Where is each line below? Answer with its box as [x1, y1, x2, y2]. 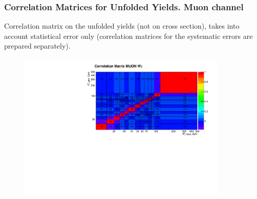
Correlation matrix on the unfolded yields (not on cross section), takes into [4, 20, 240, 31]
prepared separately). [4, 40, 71, 51]
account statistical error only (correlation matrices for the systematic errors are [4, 30, 253, 41]
